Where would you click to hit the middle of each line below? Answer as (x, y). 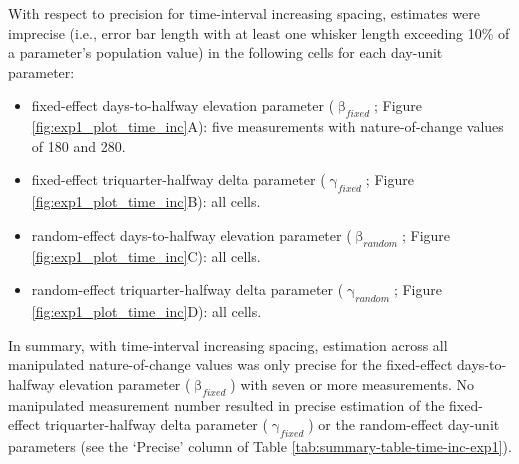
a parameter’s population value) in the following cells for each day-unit (225, 52)
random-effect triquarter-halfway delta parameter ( (187, 289)
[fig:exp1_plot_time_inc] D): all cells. (146, 310)
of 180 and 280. (78, 145)
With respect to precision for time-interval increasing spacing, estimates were (244, 13)
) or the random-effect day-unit (404, 424)
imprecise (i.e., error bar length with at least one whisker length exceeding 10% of (259, 32)
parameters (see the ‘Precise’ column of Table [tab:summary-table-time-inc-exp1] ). (260, 445)
